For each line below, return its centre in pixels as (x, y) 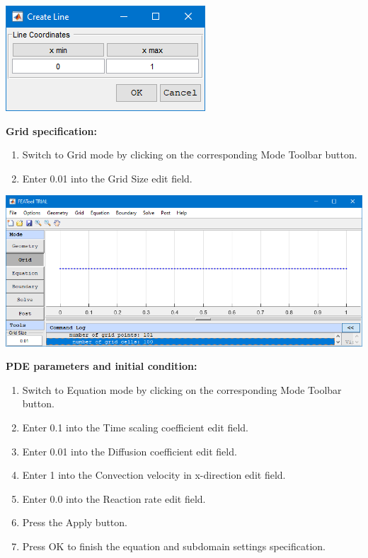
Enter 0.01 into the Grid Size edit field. (107, 178)
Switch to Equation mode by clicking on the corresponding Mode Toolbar (182, 389)
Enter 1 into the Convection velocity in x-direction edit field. (154, 475)
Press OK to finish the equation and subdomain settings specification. (174, 546)
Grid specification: (51, 130)
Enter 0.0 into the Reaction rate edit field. (114, 498)
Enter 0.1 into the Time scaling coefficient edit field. (135, 428)
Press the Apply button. (75, 522)
